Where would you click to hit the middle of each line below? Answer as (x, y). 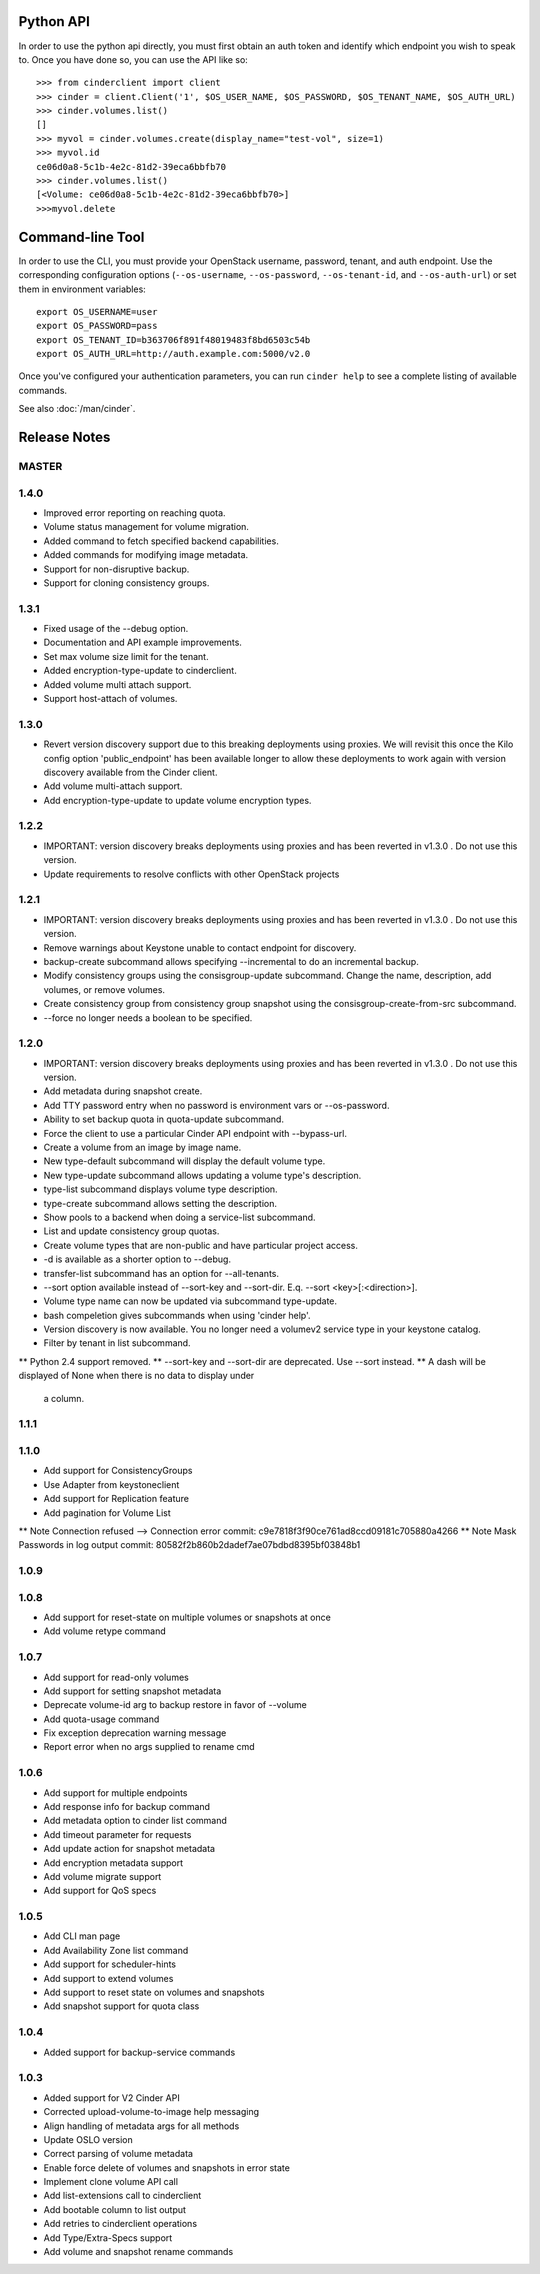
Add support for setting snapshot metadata (132, 1691)
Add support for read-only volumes (116, 1677)
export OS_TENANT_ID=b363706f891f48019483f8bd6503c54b (173, 339)
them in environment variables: (82, 289)
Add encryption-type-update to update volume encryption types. (177, 800)
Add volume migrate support (102, 1876)
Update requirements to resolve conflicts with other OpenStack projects (191, 874)
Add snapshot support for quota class (121, 2006)
